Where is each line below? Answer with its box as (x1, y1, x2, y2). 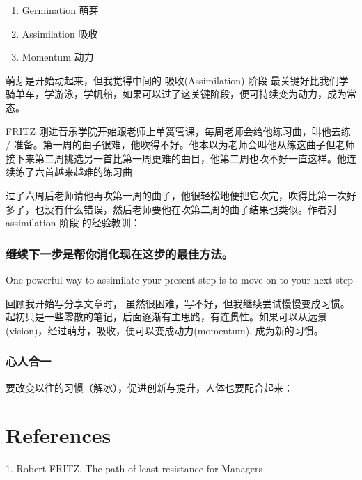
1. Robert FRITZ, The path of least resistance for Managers (6, 461, 262, 476)
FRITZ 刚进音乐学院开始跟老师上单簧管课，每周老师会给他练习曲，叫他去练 (6, 123, 351, 138)
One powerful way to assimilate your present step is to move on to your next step (6, 272, 354, 286)
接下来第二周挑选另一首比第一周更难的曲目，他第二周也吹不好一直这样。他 (6, 150, 347, 165)
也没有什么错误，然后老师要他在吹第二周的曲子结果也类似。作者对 (34, 201, 337, 216)
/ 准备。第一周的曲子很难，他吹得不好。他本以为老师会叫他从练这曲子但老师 (6, 137, 355, 152)
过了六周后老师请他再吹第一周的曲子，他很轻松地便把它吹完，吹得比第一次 (6, 187, 347, 202)
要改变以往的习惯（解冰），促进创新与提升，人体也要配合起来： (6, 380, 293, 394)
